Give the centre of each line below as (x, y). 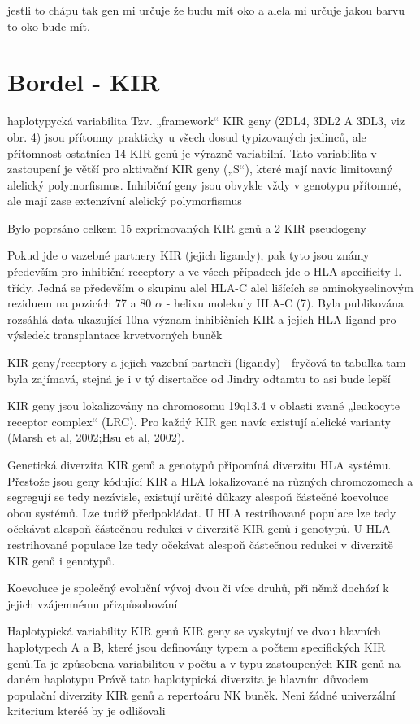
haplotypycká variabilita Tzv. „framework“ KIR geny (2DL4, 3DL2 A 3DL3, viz (206, 121)
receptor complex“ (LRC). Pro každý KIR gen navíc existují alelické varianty (199, 421)
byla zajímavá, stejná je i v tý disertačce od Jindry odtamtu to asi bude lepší (199, 378)
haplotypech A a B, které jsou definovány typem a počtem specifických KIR (197, 646)
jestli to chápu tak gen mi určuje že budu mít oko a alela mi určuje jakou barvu (206, 10)
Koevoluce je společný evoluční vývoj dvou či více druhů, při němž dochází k (198, 588)
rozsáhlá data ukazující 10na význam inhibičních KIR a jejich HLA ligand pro (202, 318)
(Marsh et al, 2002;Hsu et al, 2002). (96, 437)
